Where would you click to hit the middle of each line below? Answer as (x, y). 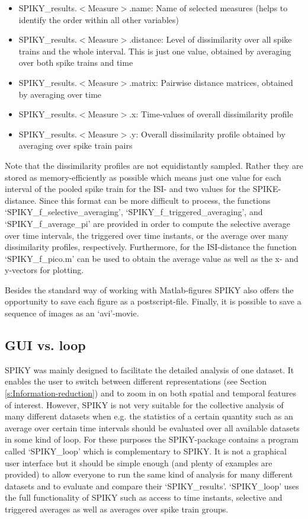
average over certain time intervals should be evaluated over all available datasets (152, 427)
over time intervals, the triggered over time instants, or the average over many (147, 235)
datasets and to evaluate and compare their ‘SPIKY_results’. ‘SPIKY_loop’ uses (152, 486)
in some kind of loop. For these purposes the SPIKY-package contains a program (152, 439)
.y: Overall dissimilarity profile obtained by (207, 134)
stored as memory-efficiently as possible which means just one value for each (143, 177)
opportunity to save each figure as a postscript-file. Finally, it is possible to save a (153, 301)
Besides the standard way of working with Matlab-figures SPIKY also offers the (149, 289)
